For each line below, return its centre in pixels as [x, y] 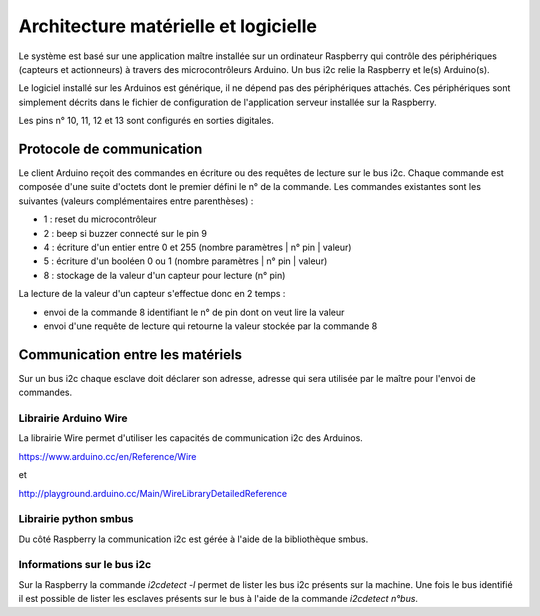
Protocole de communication [110, 148]
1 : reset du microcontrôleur [100, 219]
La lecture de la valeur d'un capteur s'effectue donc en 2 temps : [152, 294]
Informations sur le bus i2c [85, 565]
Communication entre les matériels [130, 354]
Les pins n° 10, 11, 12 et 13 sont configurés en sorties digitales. [146, 121]
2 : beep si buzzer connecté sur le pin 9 [125, 233]
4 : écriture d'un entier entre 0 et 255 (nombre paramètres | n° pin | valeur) [197, 247]
